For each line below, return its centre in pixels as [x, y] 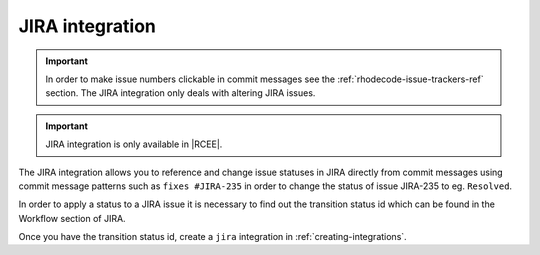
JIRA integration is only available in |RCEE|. [134, 144]
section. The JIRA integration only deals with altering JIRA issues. [180, 93]
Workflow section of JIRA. [72, 218]
